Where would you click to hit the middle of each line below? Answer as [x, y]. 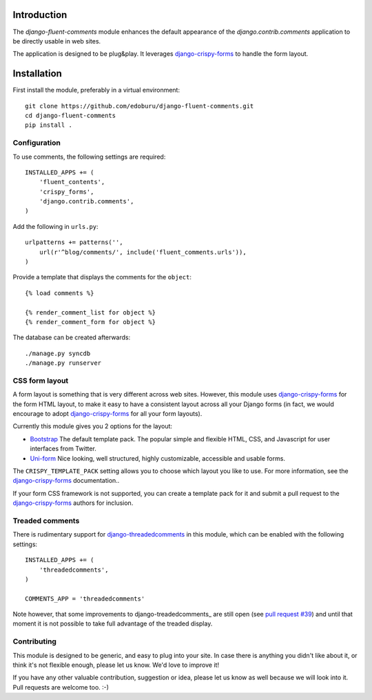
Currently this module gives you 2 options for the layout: [92, 426]
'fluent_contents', [72, 182]
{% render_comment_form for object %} [91, 322]
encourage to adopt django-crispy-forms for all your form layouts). [107, 414]
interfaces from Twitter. [63, 449]
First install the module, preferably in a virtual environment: [96, 90]
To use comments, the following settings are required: [89, 157]
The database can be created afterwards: [72, 337]
